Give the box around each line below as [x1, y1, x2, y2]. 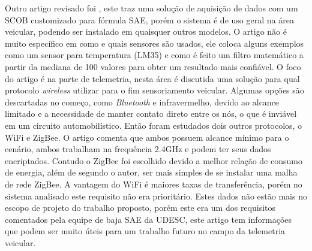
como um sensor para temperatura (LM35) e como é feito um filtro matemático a [5, 49, 304, 61]
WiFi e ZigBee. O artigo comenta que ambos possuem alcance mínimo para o [5, 131, 289, 143]
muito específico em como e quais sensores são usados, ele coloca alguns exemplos [5, 37, 304, 49]
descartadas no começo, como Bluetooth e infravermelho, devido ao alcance [5, 95, 280, 108]
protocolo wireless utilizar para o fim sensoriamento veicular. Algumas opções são [5, 84, 304, 96]
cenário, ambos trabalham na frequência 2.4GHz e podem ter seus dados [5, 143, 271, 155]
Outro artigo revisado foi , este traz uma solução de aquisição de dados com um [5, 2, 298, 14]
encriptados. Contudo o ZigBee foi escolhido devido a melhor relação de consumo [5, 154, 302, 167]
